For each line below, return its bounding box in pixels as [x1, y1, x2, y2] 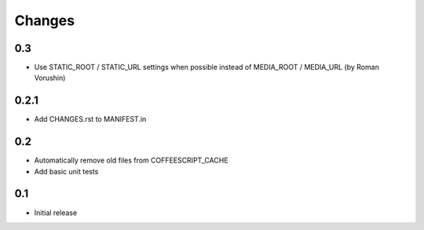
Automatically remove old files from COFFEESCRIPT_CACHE [34, 155, 228, 165]
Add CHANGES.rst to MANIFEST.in [34, 115, 147, 124]
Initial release [34, 208, 78, 217]
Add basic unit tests [34, 166, 99, 176]
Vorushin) [34, 73, 66, 82]
